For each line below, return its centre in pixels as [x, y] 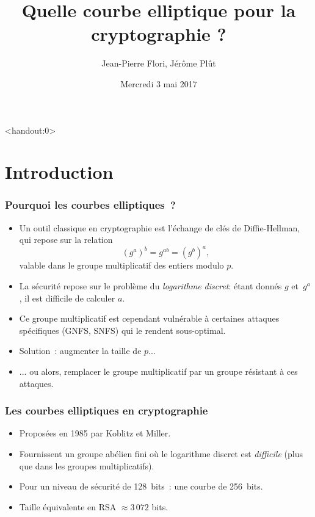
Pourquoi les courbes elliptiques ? [91, 205]
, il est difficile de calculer [67, 298]
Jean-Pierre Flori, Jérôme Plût [159, 63]
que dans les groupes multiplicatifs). [87, 465]
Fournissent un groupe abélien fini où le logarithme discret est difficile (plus [161, 453]
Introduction [59, 172]
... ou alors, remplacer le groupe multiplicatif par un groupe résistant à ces [158, 371]
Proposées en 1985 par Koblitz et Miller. [95, 433]
